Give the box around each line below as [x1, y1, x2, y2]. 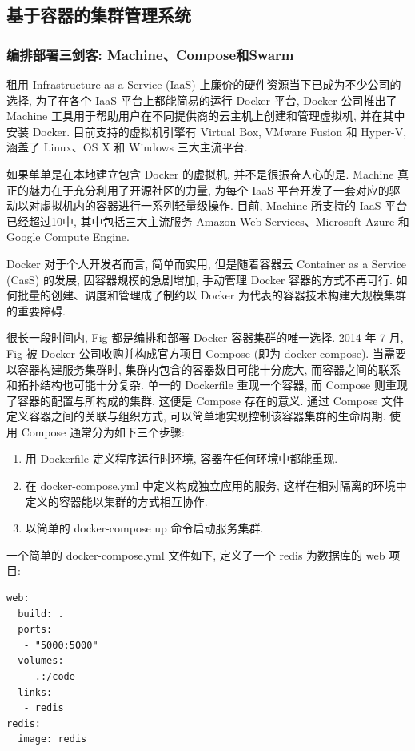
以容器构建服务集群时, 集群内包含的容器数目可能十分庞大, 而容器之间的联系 [6, 360, 401, 377]
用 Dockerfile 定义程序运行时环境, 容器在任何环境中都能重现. [25, 450, 338, 467]
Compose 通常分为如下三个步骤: [21, 423, 185, 440]
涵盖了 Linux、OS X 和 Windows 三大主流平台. [6, 139, 248, 155]
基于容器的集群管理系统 [6, 2, 191, 27]
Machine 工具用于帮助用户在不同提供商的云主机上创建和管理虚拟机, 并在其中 [6, 107, 405, 124]
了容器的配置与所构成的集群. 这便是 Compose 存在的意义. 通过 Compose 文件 [6, 392, 405, 408]
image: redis [18, 733, 87, 745]
